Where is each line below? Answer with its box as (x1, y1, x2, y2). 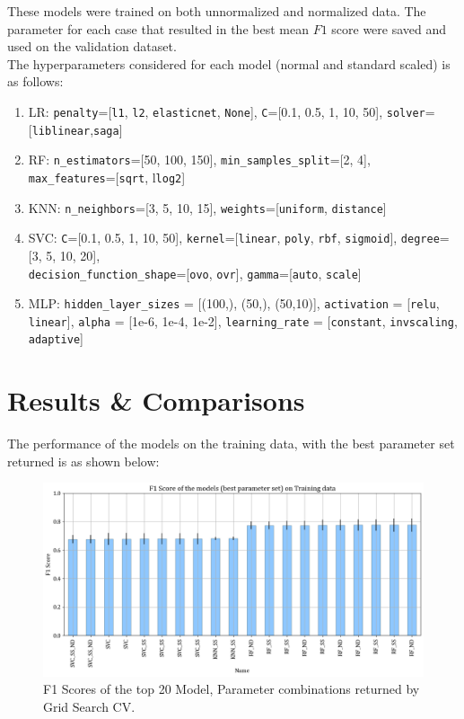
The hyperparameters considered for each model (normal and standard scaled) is (7, 54, 451, 73)
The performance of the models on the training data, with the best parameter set (7, 434, 455, 453)
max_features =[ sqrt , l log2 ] (28, 167, 186, 186)
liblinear (31, 124, 91, 138)
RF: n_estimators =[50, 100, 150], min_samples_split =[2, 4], (28, 150, 371, 169)
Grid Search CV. (43, 697, 136, 715)
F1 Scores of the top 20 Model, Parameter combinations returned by (43, 679, 420, 698)
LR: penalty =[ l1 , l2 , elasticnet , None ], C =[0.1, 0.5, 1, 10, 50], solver (28, 102, 425, 120)
